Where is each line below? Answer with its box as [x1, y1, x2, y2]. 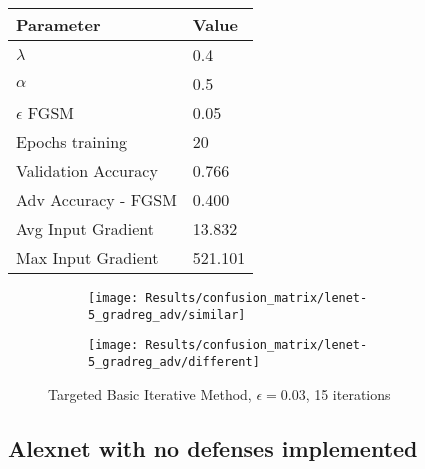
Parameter [16, 13, 101, 36]
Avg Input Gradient [16, 217, 154, 240]
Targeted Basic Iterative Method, [48, 383, 252, 404]
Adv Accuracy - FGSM [16, 188, 177, 211]
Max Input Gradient [16, 246, 159, 269]
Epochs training [16, 130, 128, 153]
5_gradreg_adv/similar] [88, 307, 246, 322]
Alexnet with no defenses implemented [8, 432, 418, 463]
